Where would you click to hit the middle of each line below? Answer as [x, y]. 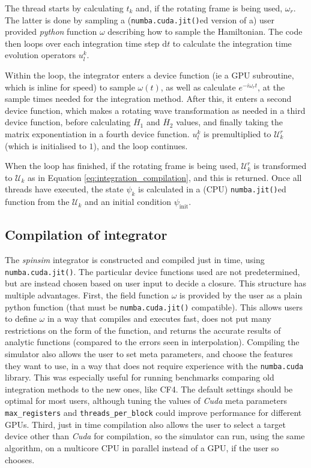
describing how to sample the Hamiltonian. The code [205, 31]
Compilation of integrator [86, 235]
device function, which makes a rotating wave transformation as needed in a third [155, 110]
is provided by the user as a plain [241, 295]
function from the [37, 202]
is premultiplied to [237, 134]
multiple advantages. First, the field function [87, 295]
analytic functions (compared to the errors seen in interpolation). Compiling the [152, 342]
